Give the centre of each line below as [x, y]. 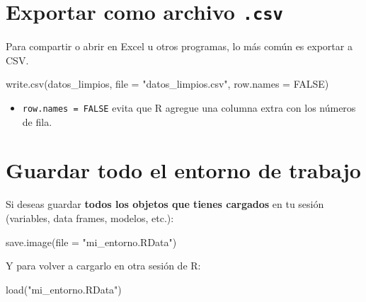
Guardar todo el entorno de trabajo [183, 170]
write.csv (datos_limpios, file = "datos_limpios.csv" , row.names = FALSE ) [167, 84]
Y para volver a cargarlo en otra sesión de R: [103, 266]
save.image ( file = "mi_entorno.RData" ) [91, 242]
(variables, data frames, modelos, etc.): [90, 218]
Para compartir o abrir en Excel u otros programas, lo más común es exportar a [179, 46]
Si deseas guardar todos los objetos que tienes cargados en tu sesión [165, 204]
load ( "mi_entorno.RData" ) [64, 289]
